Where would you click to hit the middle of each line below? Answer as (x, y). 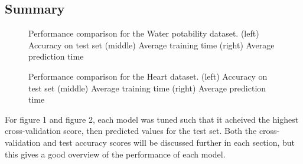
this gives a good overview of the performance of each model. (115, 154)
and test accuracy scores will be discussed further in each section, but (169, 142)
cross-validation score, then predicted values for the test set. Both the (131, 131)
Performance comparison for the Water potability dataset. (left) (144, 33)
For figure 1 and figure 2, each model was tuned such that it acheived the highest (152, 119)
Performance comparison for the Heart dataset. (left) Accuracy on (148, 76)
